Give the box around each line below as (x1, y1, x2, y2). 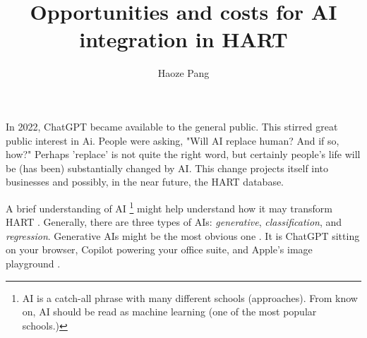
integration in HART (79, 25, 288, 54)
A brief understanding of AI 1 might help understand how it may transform (6, 198, 332, 215)
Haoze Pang (157, 66, 210, 80)
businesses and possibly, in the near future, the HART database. (6, 174, 284, 189)
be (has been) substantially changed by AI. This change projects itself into (6, 160, 329, 175)
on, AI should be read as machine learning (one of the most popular (22, 304, 317, 319)
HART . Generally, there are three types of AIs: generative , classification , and (6, 215, 342, 229)
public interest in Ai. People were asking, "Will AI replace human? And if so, (6, 133, 339, 147)
